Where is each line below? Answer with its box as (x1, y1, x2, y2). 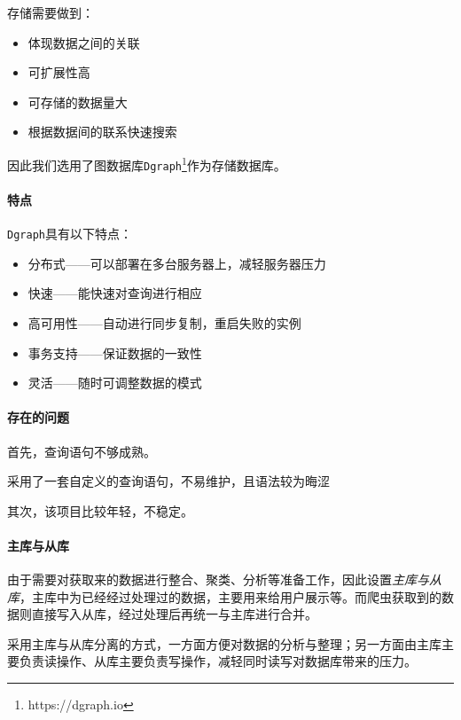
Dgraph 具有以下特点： (7, 224, 132, 243)
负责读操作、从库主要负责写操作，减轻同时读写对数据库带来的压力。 (19, 652, 417, 670)
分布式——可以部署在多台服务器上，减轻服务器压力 (27, 254, 326, 272)
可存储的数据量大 (27, 92, 128, 111)
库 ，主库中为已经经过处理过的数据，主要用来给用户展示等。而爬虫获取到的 (7, 587, 441, 606)
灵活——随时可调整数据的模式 (27, 373, 202, 392)
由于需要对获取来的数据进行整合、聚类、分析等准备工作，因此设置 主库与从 (7, 570, 441, 589)
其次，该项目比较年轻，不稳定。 (7, 501, 193, 520)
